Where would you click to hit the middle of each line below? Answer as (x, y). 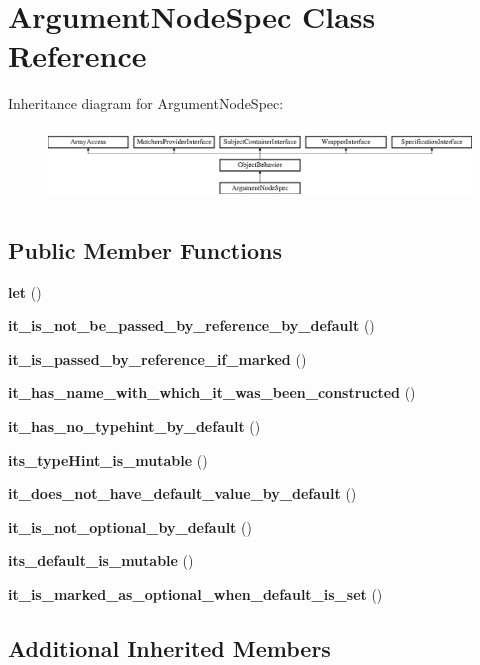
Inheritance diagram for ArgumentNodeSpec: (146, 103)
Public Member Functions (145, 249)
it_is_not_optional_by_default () (130, 526)
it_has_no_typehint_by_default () (134, 425)
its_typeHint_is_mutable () (108, 459)
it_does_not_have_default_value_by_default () (182, 493)
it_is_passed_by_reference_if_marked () (157, 358)
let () (25, 291)
